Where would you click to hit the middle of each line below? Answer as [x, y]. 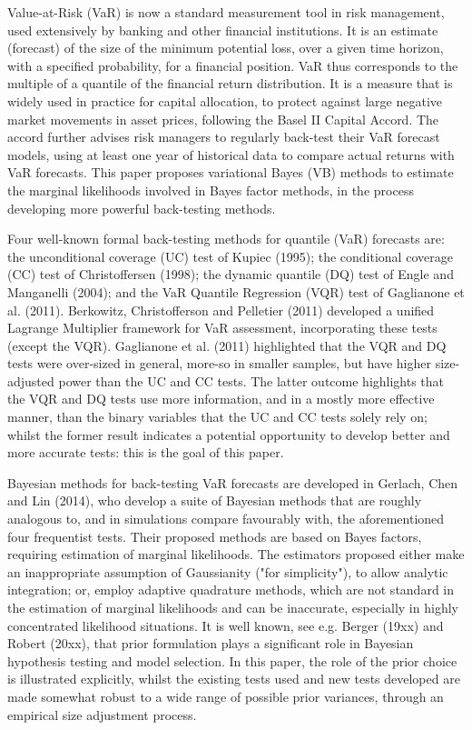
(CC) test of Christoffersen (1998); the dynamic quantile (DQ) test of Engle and [231, 274]
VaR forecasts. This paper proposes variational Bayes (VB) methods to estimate [231, 172]
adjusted [31, 380]
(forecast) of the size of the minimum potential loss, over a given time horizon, [226, 48]
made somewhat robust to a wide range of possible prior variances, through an [226, 696]
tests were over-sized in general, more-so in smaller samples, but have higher [219, 363]
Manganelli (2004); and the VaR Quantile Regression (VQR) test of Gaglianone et [236, 291]
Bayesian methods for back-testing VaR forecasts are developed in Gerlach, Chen [233, 482]
